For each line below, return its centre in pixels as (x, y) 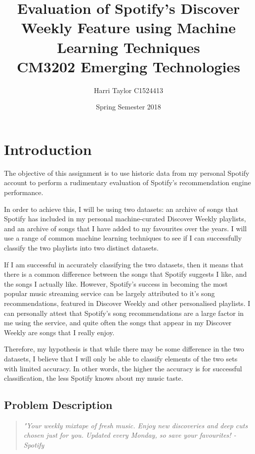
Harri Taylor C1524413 (128, 90)
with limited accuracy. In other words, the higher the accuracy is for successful (123, 368)
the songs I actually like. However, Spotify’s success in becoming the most (116, 283)
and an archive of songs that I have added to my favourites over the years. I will (126, 228)
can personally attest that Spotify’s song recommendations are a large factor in (124, 313)
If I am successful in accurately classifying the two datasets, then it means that (124, 264)
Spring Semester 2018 (128, 107)
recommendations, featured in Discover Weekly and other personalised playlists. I (127, 303)
